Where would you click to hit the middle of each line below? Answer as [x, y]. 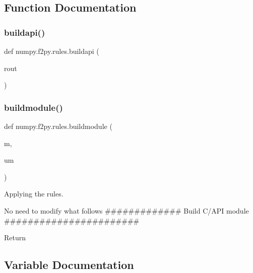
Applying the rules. [34, 194]
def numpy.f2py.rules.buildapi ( [52, 51]
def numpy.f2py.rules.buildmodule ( [58, 126]
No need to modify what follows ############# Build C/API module [126, 210]
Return [15, 237]
